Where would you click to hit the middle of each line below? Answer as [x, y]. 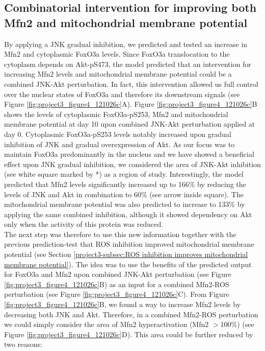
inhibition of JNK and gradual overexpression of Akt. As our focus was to [120, 144]
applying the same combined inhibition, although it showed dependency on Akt [128, 214]
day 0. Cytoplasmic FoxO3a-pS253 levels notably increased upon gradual [118, 134]
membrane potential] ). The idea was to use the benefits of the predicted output [128, 264]
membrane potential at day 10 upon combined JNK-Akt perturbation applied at [130, 124]
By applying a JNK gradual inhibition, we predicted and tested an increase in [126, 44]
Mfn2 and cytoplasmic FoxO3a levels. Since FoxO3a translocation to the [117, 54]
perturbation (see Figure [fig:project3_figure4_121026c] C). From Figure [117, 294]
